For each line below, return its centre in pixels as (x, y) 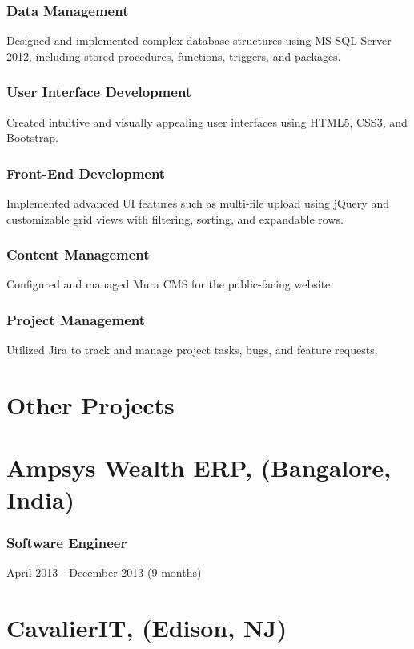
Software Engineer (67, 542)
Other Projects (90, 405)
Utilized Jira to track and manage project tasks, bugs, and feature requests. (192, 350)
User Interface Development (99, 92)
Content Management (78, 254)
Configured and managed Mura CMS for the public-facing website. (170, 284)
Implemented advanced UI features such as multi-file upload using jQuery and (198, 203)
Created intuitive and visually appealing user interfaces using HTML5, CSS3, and (207, 121)
